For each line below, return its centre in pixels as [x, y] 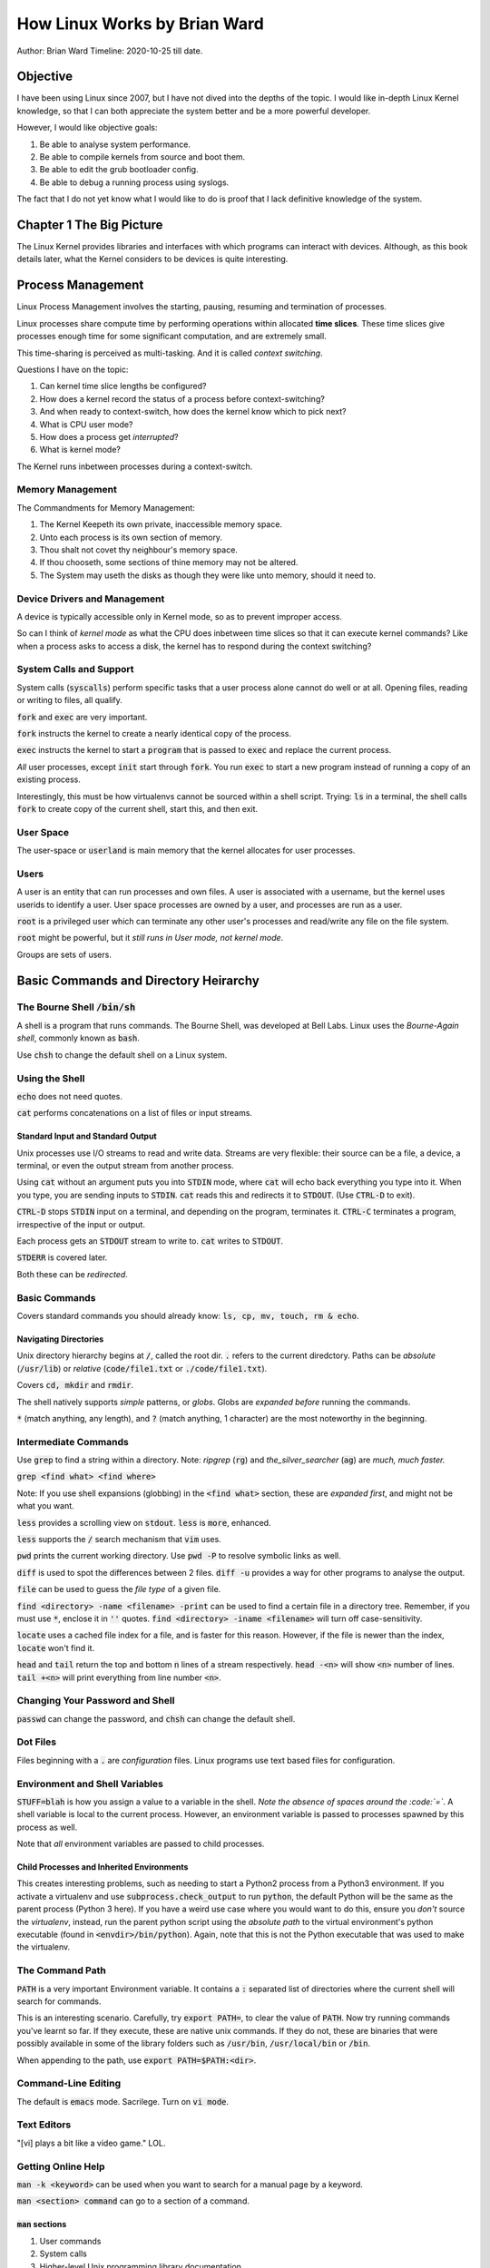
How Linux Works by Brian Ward [141, 24]
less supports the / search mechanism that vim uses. [119, 1539]
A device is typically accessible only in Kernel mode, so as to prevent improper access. [180, 616]
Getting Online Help [61, 2166]
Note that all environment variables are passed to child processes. [141, 1844]
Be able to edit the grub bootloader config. [119, 170]
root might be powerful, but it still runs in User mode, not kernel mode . [150, 938]
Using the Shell [51, 1078]
